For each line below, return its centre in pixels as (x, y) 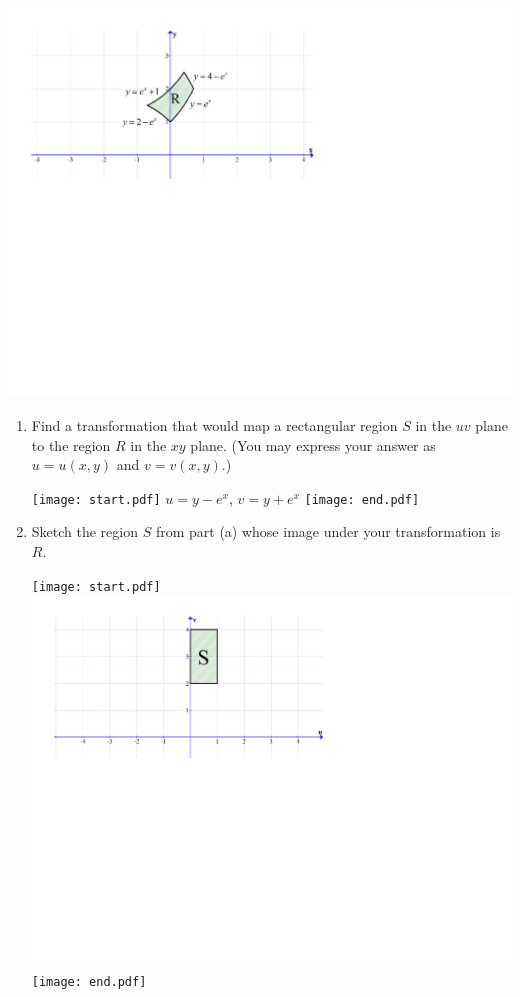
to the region (71, 444)
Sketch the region (85, 531)
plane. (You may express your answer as (313, 444)
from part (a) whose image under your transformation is (328, 531)
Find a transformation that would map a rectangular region (214, 424)
